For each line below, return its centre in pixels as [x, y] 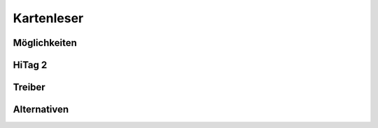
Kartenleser [48, 18]
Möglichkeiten [45, 43]
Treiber [29, 87]
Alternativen [41, 110]
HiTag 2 [30, 65]
